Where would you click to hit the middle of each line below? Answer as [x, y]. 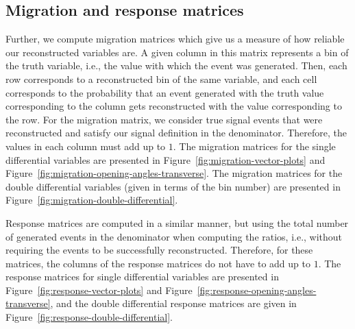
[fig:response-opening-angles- [257, 290]
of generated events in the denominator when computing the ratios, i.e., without [174, 236]
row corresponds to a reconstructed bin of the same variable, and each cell [161, 78]
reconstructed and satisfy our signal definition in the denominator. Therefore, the [176, 133]
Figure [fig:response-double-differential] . [89, 317]
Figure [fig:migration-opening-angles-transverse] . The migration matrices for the [174, 173]
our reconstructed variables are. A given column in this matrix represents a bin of [177, 52]
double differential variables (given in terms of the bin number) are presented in [173, 186]
